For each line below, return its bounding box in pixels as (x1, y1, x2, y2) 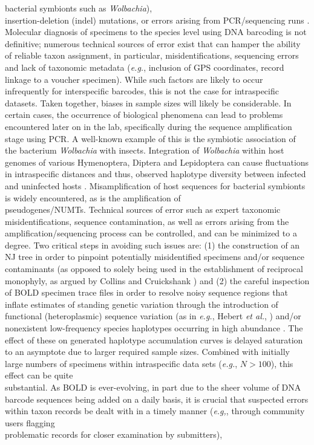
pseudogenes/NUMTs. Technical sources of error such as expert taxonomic (5, 203, 281, 216)
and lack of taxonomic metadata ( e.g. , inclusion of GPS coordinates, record (5, 60, 284, 73)
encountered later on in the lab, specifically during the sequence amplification (5, 120, 292, 132)
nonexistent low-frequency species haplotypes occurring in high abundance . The (5, 322, 303, 334)
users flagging (5, 416, 55, 429)
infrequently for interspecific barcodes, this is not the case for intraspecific (5, 85, 279, 97)
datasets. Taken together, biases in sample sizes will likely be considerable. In (5, 96, 292, 109)
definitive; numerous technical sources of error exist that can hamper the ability (5, 37, 301, 50)
